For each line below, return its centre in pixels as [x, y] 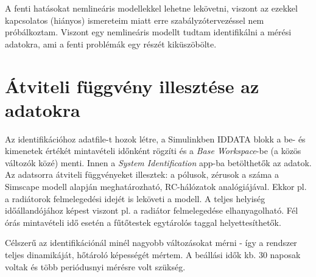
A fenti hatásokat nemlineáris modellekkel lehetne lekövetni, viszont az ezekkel [151, 8]
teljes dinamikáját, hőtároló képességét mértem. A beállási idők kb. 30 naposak [153, 255]
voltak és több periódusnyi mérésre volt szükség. [95, 266]
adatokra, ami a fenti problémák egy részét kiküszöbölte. [111, 44]
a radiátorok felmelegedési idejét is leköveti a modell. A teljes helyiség [135, 198]
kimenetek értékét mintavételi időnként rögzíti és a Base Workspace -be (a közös [153, 151]
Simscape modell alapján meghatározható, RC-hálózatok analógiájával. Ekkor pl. [156, 187]
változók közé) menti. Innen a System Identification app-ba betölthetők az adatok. [158, 162]
